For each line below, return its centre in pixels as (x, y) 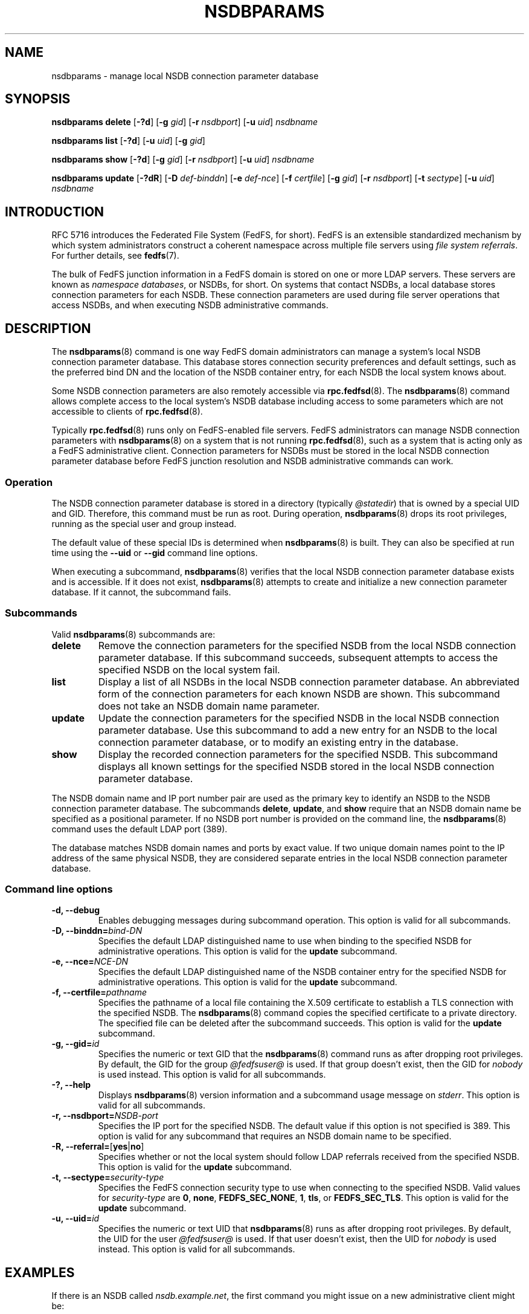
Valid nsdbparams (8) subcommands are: (133, 634)
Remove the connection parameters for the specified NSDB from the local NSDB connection (307, 645)
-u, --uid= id (75, 1219)
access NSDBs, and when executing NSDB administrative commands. (190, 305)
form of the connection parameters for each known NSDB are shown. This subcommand (299, 694)
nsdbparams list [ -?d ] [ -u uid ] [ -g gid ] (128, 141)
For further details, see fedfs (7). (115, 256)
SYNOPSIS (38, 99)
